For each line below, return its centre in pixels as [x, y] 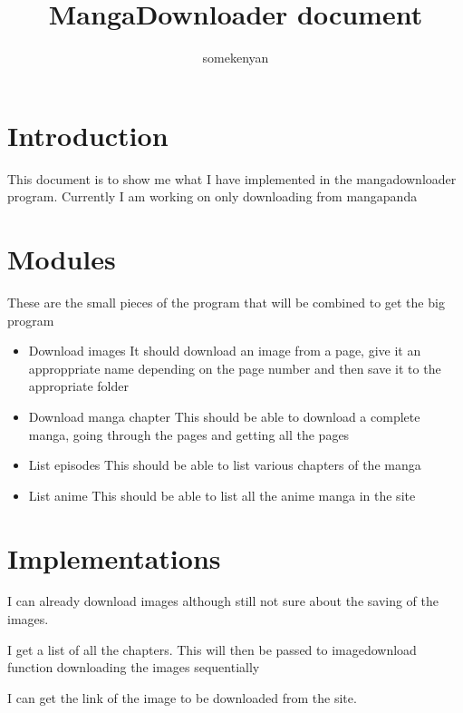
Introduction [88, 135]
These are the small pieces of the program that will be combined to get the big [226, 302]
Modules [62, 259]
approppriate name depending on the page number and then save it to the [235, 368]
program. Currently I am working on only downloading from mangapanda [212, 196]
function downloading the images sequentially [134, 667]
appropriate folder [79, 386]
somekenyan [236, 58]
